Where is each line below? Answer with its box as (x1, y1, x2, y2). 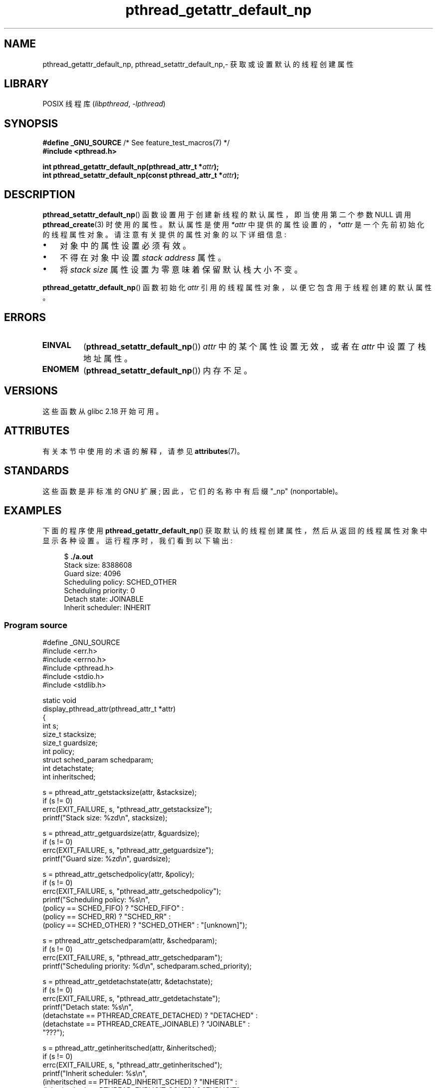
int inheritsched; (42, 772, 96, 781)
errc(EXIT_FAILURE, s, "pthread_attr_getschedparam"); (42, 953, 222, 962)
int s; (42, 722, 59, 730)
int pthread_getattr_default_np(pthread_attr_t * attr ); (42, 162, 219, 171)
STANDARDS (4, 464, 69, 477)
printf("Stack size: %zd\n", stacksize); (42, 813, 168, 822)
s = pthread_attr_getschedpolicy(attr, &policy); (42, 870, 195, 879)
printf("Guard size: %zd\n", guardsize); (42, 854, 171, 863)
